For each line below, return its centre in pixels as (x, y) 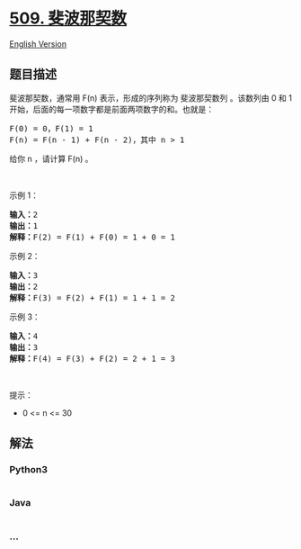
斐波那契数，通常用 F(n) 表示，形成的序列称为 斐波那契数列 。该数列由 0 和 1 (150, 98)
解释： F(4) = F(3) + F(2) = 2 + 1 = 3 (92, 358)
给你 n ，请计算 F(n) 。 (51, 158)
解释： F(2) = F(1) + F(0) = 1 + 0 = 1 (92, 237)
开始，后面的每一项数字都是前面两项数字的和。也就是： (111, 109)
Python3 (28, 470)
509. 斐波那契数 (68, 18)
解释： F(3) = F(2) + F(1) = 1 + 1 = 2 (92, 297)
